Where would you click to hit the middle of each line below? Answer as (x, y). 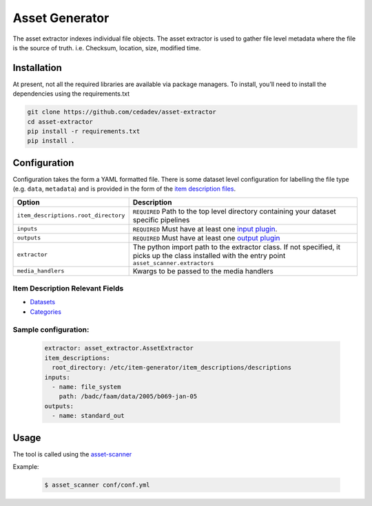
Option (29, 202)
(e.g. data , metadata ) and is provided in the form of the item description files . (124, 189)
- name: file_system (86, 387)
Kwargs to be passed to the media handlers (203, 271)
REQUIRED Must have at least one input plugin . (205, 229)
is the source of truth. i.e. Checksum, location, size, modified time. (107, 48)
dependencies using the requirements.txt (71, 94)
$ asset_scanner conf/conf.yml (97, 485)
